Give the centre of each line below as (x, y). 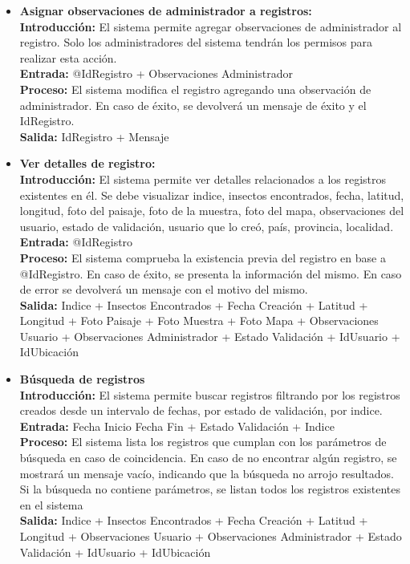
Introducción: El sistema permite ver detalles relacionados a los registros (203, 179)
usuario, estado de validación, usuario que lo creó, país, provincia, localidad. (207, 226)
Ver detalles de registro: (87, 163)
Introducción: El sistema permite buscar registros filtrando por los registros (210, 394)
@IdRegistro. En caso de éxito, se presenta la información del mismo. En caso (211, 273)
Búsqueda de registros (82, 379)
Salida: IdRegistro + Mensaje (94, 136)
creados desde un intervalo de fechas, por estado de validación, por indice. (201, 410)
